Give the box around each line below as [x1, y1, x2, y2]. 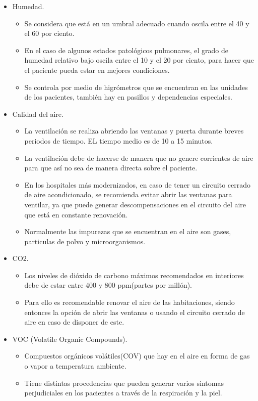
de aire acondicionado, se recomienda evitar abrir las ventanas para [24, 189, 232, 200]
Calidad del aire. [12, 108, 63, 119]
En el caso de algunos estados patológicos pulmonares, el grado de [24, 44, 228, 55]
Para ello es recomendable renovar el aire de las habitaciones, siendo [24, 297, 235, 307]
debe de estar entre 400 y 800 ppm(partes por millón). [24, 280, 192, 290]
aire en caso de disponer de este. [24, 317, 124, 327]
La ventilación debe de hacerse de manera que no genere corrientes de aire [24, 152, 253, 163]
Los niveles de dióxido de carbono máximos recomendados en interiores [24, 270, 244, 280]
